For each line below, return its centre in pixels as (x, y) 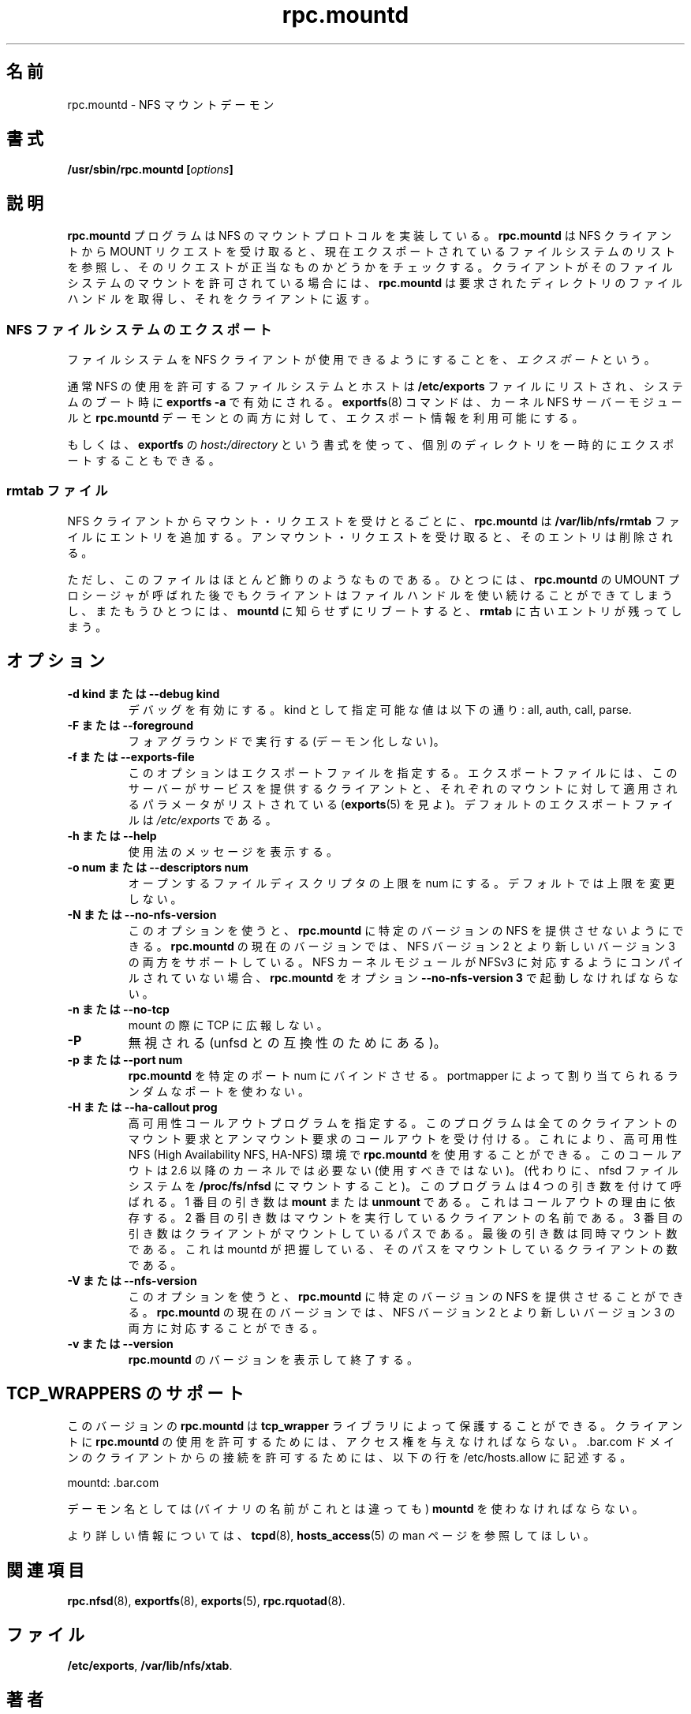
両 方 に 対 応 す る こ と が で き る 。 (226, 1328)
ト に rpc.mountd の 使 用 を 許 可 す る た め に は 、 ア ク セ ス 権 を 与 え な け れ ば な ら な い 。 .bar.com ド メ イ (371, 1442)
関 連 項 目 (45, 1570)
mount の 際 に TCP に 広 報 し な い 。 (228, 1025)
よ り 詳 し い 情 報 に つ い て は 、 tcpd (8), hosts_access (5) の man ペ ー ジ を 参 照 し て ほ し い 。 (331, 1536)
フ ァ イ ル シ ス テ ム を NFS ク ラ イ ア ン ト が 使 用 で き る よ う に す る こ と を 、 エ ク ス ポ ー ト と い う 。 (361, 360)
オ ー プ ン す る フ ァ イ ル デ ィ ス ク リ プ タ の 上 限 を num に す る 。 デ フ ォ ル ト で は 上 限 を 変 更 (402, 883)
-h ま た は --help (112, 835)
